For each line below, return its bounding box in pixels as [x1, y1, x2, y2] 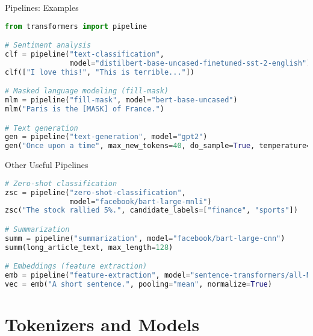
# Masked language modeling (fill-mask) [5, 87, 169, 96]
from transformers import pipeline [5, 22, 147, 31]
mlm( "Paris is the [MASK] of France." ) [5, 105, 164, 114]
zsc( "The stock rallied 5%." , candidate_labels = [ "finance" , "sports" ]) [5, 206, 298, 215]
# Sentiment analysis [5, 41, 91, 50]
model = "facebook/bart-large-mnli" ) [69, 197, 212, 206]
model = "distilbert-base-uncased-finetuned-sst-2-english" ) [69, 58, 311, 67]
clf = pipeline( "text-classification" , [5, 50, 164, 58]
